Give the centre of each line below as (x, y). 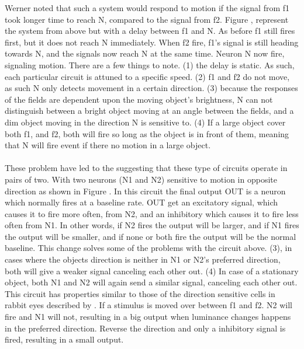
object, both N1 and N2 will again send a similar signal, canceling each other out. (151, 282)
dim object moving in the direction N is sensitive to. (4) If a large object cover (145, 122)
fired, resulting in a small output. (64, 339)
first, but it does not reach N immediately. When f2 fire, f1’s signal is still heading (152, 42)
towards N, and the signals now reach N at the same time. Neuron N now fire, (145, 53)
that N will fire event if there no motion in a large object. (108, 145)
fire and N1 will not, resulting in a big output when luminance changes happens (148, 317)
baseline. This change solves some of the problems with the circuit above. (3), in (148, 248)
